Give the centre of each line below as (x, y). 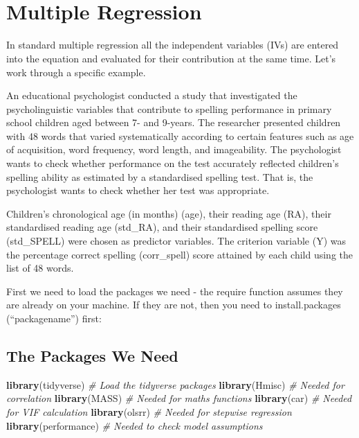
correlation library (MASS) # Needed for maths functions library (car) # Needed (179, 398)
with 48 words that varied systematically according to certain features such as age (180, 135)
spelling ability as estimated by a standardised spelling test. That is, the (160, 176)
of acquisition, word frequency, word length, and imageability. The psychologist (174, 149)
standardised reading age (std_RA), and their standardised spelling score (162, 227)
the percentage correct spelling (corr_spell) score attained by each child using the (180, 254)
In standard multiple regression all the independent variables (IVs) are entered (173, 45)
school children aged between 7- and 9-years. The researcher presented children (174, 122)
